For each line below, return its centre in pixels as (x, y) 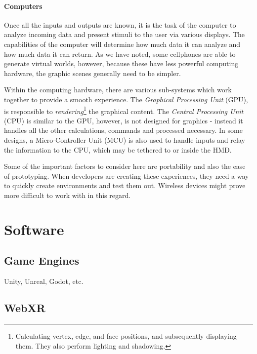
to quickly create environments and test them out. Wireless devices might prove (125, 185)
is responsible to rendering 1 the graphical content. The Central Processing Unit (124, 110)
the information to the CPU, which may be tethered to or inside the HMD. (118, 149)
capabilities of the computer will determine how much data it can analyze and (122, 44)
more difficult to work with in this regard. (67, 195)
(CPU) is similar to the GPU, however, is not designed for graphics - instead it (124, 120)
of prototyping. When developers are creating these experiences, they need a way (127, 176)
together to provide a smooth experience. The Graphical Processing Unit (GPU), (126, 99)
